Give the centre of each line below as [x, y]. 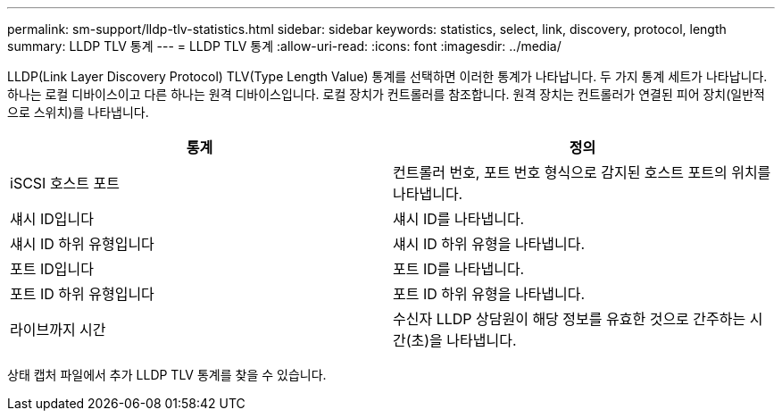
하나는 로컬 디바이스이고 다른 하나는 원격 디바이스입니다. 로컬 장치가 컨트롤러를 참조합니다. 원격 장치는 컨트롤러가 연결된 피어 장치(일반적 [386, 94]
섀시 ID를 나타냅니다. [459, 219]
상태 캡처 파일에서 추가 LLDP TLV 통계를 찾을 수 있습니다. [167, 375]
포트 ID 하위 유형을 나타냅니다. [489, 294]
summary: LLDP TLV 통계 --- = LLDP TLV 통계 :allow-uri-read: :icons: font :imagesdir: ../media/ [284, 46]
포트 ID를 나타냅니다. [459, 269]
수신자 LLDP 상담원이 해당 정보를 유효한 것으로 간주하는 [570, 319]
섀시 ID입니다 [52, 219]
